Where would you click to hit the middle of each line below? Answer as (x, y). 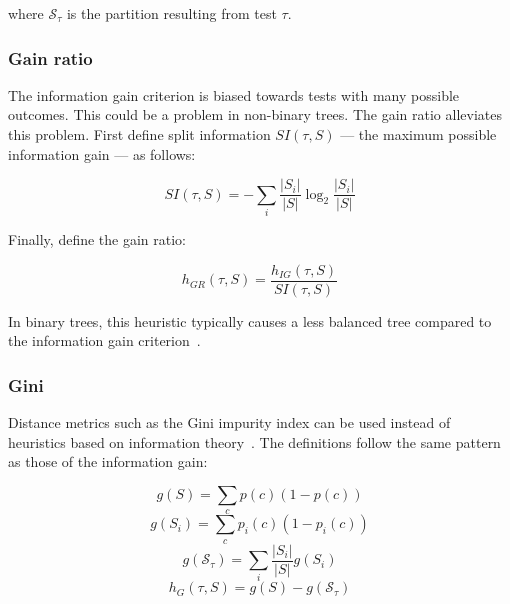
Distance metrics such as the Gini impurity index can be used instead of (229, 422)
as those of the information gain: (108, 461)
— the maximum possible (418, 134)
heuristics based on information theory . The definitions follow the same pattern (254, 441)
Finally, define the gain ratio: (97, 238)
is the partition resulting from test (171, 13)
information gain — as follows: (102, 153)
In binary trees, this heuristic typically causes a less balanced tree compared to (250, 320)
